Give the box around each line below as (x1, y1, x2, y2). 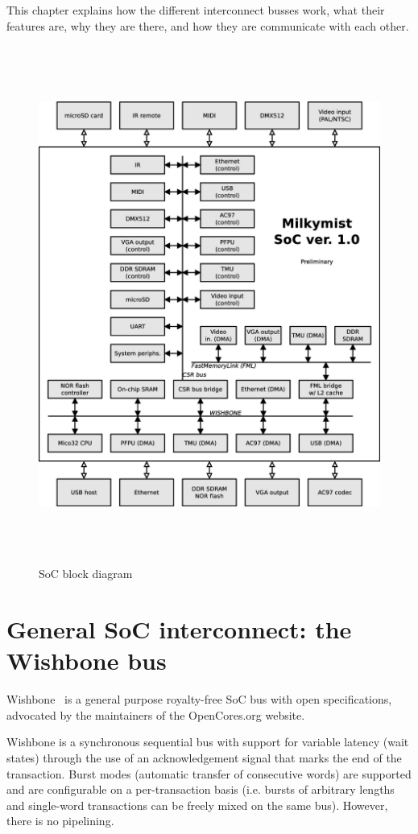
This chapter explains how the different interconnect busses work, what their (6, 2, 385, 18)
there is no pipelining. (6, 812, 114, 829)
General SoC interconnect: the (6, 613, 352, 646)
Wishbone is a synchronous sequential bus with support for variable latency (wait (6, 733, 409, 750)
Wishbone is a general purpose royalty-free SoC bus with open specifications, (6, 691, 392, 708)
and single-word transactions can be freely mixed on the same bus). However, (6, 796, 388, 813)
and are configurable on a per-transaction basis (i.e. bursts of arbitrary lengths (6, 781, 395, 798)
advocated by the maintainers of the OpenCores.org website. (6, 706, 305, 723)
